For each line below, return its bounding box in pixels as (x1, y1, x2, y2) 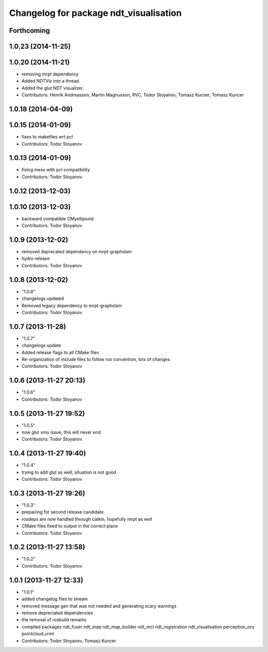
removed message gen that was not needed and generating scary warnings (21, 603, 177, 609)
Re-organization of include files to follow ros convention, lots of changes (21, 357, 170, 362)
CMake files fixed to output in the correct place (21, 523, 118, 529)
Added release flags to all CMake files (21, 349, 99, 355)
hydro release (21, 256, 50, 262)
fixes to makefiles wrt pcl (21, 134, 73, 140)
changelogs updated (21, 295, 64, 301)
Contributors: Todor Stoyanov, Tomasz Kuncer (21, 638, 117, 644)
